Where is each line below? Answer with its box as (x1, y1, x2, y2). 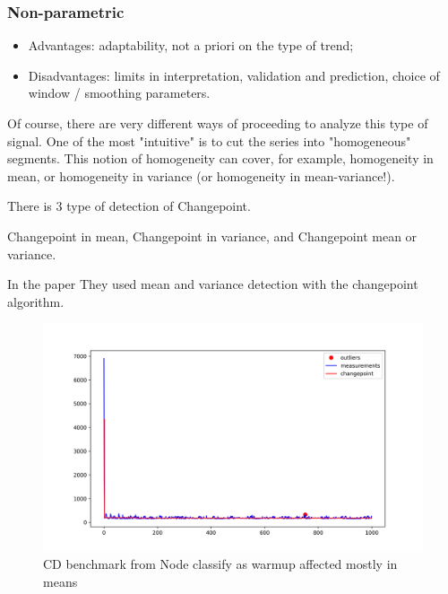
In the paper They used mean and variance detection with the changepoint (7, 275, 418, 293)
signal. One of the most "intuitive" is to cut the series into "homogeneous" (7, 131, 411, 150)
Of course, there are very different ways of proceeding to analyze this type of (7, 114, 428, 132)
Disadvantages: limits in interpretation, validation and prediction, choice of (28, 66, 440, 84)
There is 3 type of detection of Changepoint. (7, 197, 251, 215)
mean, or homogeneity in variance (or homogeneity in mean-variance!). (7, 166, 395, 185)
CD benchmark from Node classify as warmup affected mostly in (43, 555, 398, 573)
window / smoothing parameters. (28, 83, 211, 102)
